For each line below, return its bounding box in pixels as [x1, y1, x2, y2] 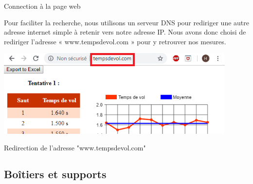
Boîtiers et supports [4, 166, 107, 181]
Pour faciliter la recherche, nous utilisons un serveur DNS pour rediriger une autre [4, 17, 249, 27]
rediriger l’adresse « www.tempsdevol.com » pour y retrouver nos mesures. [4, 36, 226, 46]
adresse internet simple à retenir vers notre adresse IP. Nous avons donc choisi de [4, 27, 246, 37]
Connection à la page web [4, 1, 81, 11]
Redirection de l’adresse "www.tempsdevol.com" [4, 142, 146, 152]
